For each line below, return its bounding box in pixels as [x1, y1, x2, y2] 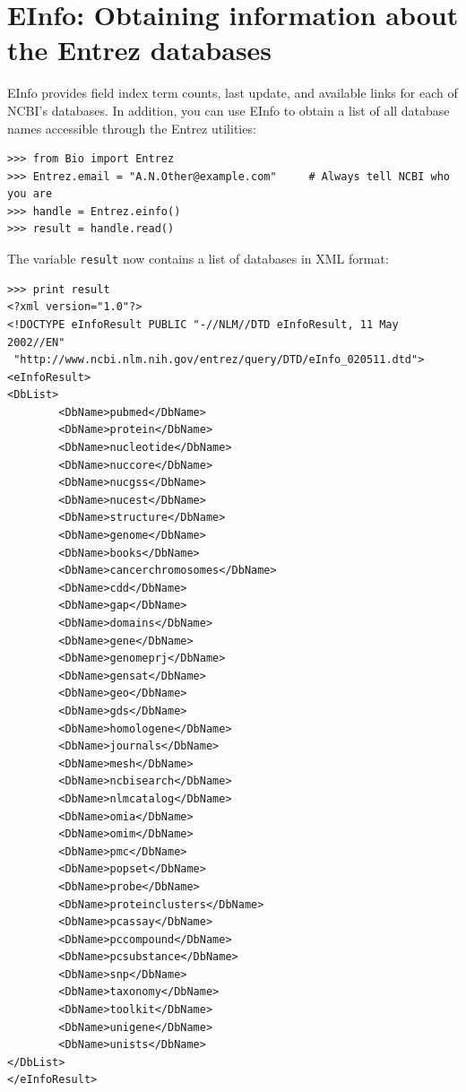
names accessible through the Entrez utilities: [7, 118, 256, 137]
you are [7, 187, 53, 201]
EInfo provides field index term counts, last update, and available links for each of [7, 83, 458, 102]
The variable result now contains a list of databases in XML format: [7, 249, 389, 268]
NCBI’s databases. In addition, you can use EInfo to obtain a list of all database [7, 100, 450, 119]
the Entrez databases [7, 31, 272, 68]
